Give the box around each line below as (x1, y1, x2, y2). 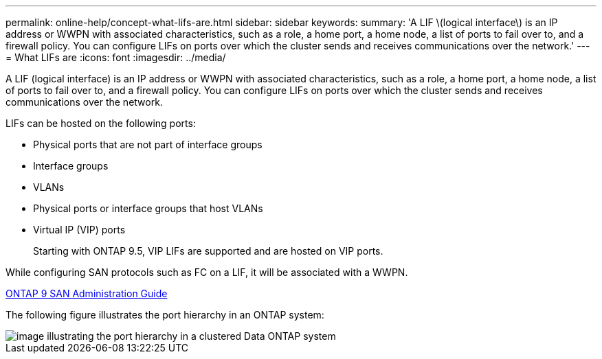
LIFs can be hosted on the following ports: (5, 117, 196, 129)
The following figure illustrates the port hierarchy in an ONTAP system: (5, 309, 324, 321)
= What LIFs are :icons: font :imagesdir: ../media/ (5, 51, 226, 63)
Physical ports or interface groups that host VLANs (33, 202, 263, 214)
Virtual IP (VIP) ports (33, 224, 126, 235)
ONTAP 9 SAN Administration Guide (5, 288, 168, 299)
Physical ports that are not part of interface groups (33, 139, 263, 150)
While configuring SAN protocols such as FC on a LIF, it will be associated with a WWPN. (5, 266, 408, 278)
